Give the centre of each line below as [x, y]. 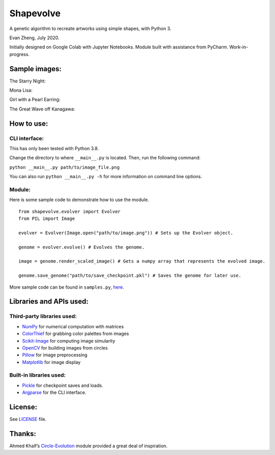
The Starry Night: [28, 81]
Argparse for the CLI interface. [54, 392]
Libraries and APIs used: [49, 302]
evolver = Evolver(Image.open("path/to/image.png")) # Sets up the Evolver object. [126, 233]
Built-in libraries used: [37, 375]
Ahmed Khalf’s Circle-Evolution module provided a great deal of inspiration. [88, 446]
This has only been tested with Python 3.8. [54, 148]
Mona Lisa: [21, 90]
